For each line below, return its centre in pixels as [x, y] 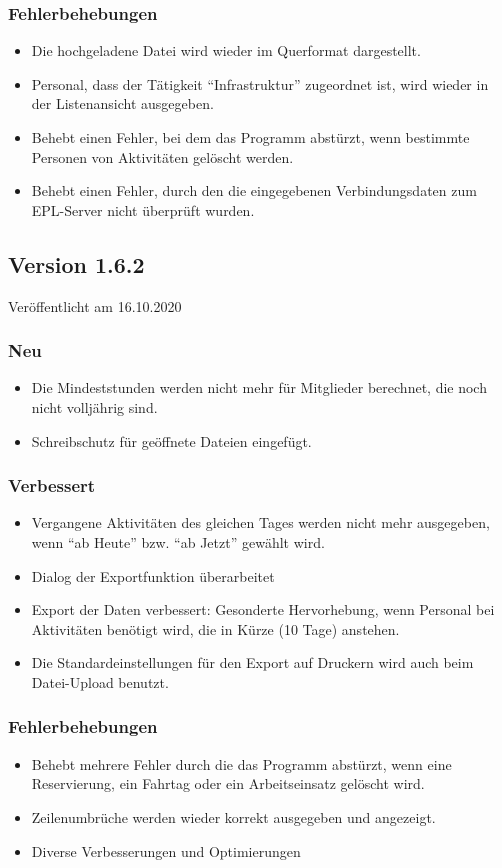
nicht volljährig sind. [94, 406]
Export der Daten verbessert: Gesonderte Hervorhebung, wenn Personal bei [263, 609]
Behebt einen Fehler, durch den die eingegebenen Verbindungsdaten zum [254, 190]
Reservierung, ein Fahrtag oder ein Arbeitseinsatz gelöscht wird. [228, 783]
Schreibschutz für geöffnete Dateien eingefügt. [171, 440]
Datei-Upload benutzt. [100, 681]
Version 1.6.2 [76, 263]
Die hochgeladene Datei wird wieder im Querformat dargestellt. [226, 50]
